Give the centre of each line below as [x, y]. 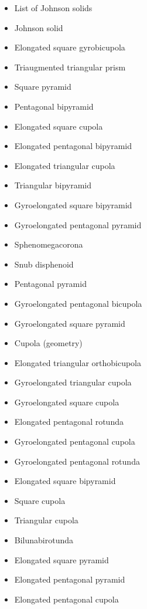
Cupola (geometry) [48, 343]
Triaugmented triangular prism [70, 67]
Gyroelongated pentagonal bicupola [78, 303]
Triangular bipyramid [53, 185]
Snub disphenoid [44, 264]
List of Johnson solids [53, 8]
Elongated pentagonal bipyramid [73, 146]
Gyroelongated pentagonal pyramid [78, 224]
